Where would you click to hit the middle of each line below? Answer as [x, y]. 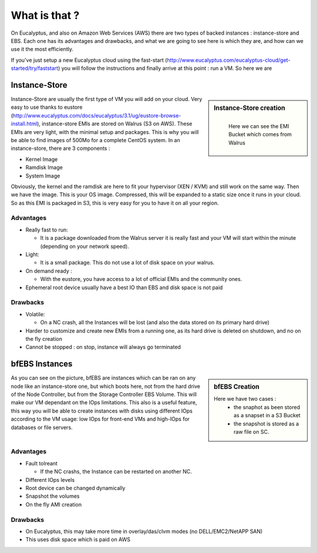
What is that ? [45, 15]
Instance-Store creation [249, 108]
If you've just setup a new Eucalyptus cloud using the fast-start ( [89, 60]
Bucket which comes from [260, 135]
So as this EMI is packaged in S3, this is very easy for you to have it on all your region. [115, 203]
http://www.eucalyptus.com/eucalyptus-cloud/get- [229, 60]
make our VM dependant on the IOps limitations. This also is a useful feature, [104, 403]
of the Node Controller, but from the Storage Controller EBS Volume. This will [104, 394]
